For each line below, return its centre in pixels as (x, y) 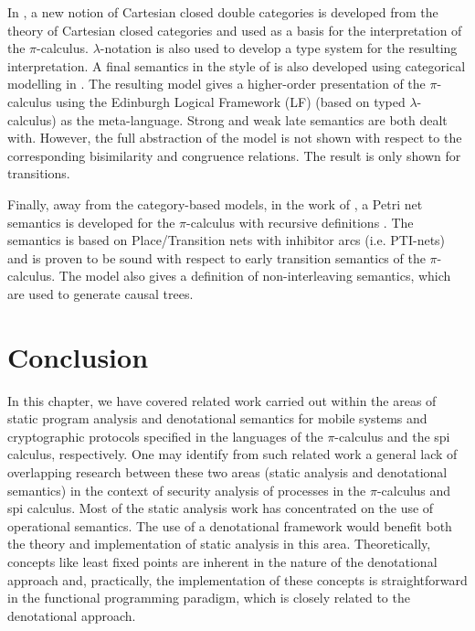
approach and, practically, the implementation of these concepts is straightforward (237, 579)
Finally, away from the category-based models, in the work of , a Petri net (215, 203)
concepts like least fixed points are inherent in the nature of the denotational (222, 561)
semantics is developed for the (91, 222)
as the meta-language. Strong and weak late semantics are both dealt (254, 119)
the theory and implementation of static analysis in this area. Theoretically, (219, 544)
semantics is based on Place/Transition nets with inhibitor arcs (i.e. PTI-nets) (227, 240)
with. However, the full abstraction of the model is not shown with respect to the (235, 138)
